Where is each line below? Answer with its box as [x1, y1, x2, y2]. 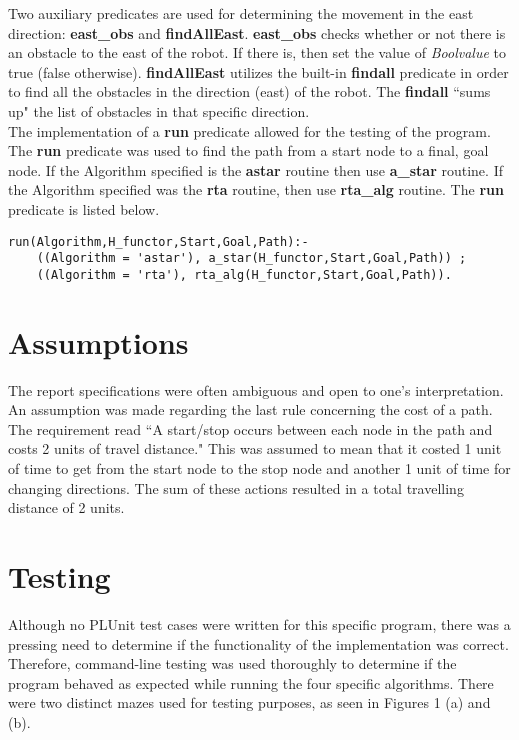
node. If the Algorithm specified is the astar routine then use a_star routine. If [8, 159, 503, 180]
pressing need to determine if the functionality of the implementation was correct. [8, 633, 509, 654]
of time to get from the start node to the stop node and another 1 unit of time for [8, 458, 511, 478]
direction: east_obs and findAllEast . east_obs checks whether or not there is [8, 22, 506, 43]
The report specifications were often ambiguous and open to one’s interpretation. [8, 379, 504, 400]
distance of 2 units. [8, 497, 125, 518]
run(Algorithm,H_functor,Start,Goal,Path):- [8, 234, 309, 249]
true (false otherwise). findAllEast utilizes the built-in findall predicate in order [8, 61, 509, 82]
